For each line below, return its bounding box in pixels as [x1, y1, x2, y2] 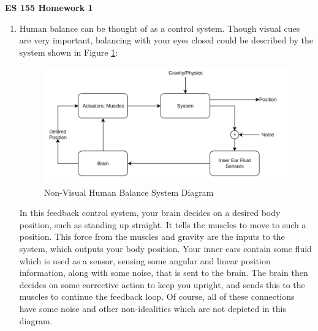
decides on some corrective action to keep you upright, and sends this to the [19, 278, 305, 291]
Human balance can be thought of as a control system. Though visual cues [19, 21, 300, 34]
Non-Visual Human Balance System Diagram [44, 185, 214, 198]
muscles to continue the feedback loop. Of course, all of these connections [19, 290, 295, 303]
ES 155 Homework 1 [5, 1, 93, 13]
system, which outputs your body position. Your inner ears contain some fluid [19, 242, 312, 255]
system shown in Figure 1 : [19, 45, 118, 58]
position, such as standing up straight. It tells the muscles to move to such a [19, 218, 306, 231]
